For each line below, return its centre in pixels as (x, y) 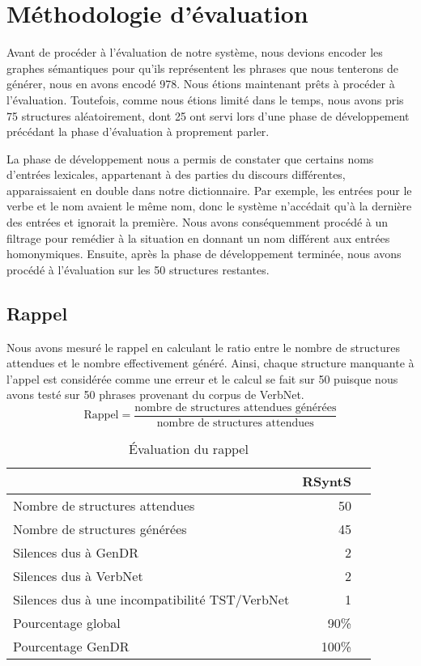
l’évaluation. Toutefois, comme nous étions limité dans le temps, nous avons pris (205, 99)
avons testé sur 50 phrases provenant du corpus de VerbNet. (155, 395)
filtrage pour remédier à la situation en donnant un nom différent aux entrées (198, 238)
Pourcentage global (67, 623)
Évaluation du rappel (189, 449)
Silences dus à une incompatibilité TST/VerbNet (151, 600)
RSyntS (327, 481)
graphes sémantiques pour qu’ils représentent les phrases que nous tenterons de (202, 68)
